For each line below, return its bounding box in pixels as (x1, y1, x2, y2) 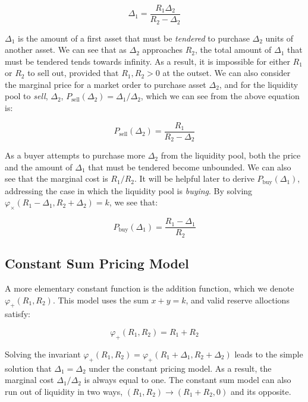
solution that (5, 362, 52, 374)
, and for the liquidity (219, 78, 298, 90)
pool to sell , (5, 90, 48, 102)
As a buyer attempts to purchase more (5, 149, 145, 162)
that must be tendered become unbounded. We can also (88, 160, 291, 173)
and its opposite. (230, 385, 291, 397)
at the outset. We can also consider (162, 67, 291, 79)
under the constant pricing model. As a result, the (89, 362, 272, 374)
